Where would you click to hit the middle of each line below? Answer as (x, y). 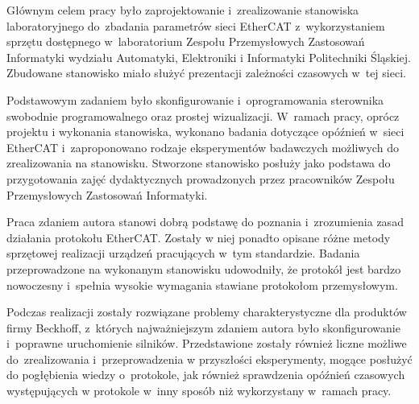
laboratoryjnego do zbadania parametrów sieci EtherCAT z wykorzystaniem (196, 25)
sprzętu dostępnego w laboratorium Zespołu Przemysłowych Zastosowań (186, 41)
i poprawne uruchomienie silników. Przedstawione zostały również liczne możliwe (207, 343)
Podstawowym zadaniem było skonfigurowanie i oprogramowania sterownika (195, 99)
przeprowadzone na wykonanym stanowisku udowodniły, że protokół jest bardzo (204, 268)
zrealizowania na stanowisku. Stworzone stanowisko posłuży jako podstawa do (199, 163)
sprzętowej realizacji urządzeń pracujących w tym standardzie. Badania (183, 253)
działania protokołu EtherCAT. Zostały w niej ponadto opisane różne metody (199, 237)
